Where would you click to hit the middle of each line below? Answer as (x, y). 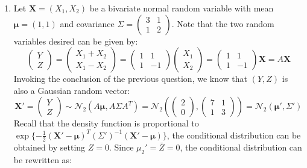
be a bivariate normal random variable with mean (182, 8)
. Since (122, 147)
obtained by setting (49, 147)
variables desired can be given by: (76, 41)
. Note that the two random (223, 23)
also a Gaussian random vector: (72, 90)
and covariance (87, 23)
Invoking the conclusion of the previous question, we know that (131, 79)
